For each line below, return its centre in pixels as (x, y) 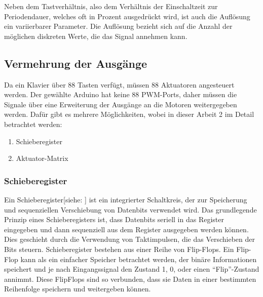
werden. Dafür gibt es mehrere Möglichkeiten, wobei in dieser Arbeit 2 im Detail (129, 114)
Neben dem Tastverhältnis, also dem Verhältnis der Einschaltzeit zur (111, 6)
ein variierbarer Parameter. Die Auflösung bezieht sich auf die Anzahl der (118, 26)
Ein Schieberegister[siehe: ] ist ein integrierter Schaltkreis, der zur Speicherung (126, 199)
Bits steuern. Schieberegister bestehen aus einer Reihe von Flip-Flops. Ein (119, 249)
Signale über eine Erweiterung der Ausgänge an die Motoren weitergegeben (121, 104)
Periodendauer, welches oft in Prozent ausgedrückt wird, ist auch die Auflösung (127, 16)
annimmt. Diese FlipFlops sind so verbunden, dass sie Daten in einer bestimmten (130, 279)
